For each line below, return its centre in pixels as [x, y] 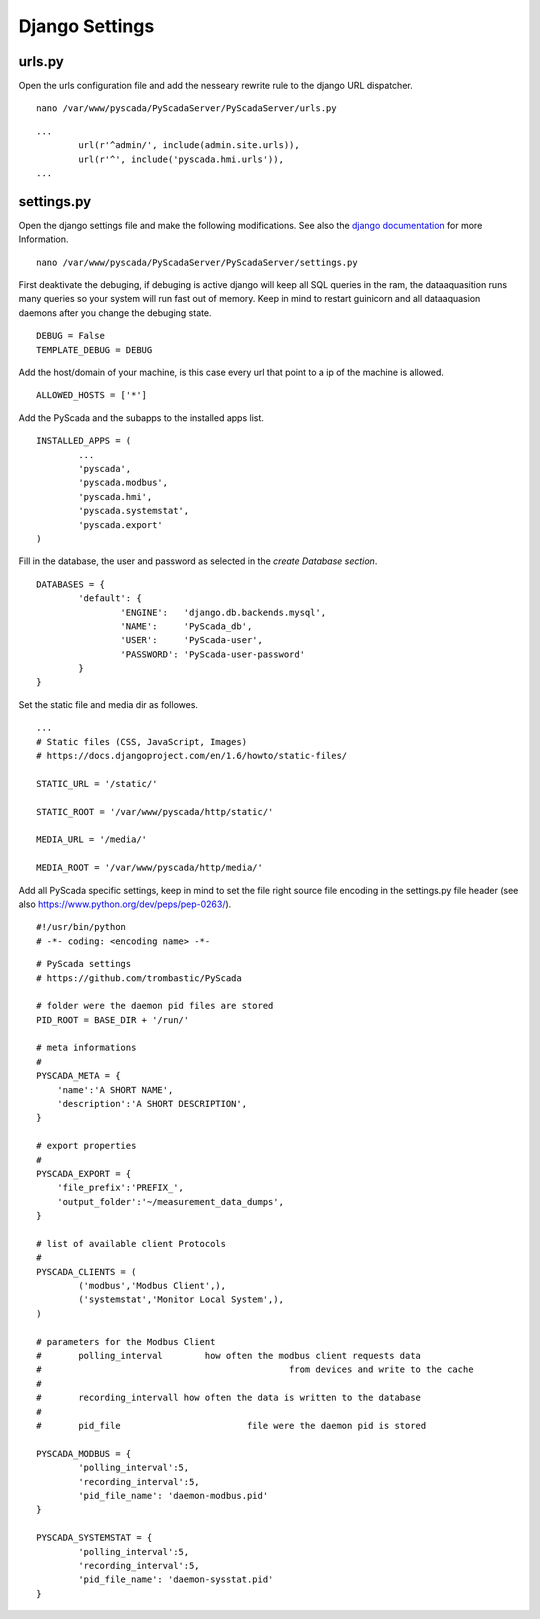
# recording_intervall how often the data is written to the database [229, 1398]
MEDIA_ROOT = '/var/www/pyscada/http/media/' [150, 868]
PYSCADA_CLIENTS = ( [86, 1271]
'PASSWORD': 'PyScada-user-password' [212, 654]
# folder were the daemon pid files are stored [155, 1006]
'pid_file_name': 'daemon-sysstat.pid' [176, 1579]
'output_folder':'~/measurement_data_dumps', [170, 1201]
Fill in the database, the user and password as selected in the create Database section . [198, 561]
